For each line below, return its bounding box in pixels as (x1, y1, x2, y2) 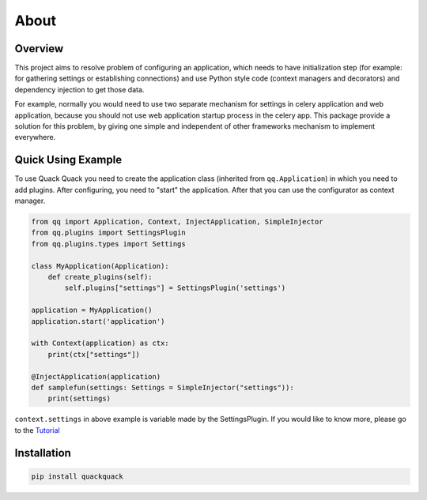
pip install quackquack (31, 472, 124, 481)
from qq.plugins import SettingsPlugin (31, 228, 186, 237)
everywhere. (14, 133, 56, 142)
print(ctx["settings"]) (47, 350, 140, 359)
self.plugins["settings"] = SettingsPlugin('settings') (64, 284, 286, 292)
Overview (14, 42, 64, 55)
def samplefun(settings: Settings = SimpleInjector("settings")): (31, 383, 294, 392)
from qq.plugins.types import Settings (31, 239, 186, 248)
